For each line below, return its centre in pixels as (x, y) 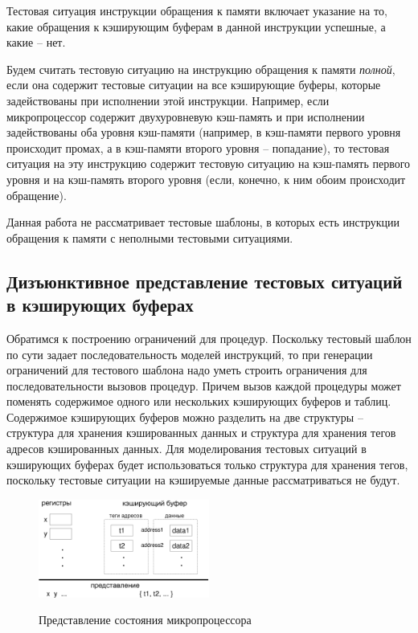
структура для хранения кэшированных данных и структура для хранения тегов (201, 433)
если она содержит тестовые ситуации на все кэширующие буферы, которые (194, 85)
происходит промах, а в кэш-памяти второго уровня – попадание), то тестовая (198, 147)
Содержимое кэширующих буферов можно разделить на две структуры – (185, 417)
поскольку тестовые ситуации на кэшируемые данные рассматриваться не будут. (203, 480)
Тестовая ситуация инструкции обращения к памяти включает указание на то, (197, 10)
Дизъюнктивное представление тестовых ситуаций (205, 281)
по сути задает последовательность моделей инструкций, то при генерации (190, 354)
